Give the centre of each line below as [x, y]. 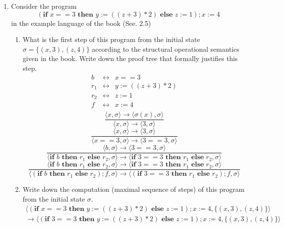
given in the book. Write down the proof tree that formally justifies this [130, 58]
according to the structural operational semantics [166, 49]
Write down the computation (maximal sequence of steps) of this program [134, 189]
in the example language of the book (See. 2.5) [81, 23]
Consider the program [44, 6]
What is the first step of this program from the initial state [111, 39]
